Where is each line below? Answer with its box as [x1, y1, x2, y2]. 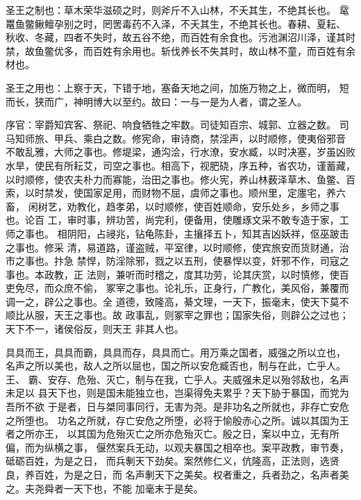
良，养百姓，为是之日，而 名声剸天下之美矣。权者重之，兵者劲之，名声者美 [6, 467, 349, 481]
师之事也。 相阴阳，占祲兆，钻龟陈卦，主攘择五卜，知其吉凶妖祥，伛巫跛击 [6, 226, 349, 240]
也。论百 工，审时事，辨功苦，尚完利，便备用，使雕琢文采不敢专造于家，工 [6, 212, 349, 227]
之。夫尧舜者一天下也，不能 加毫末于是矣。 [6, 481, 203, 495]
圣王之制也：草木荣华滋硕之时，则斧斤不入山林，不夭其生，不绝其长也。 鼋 [6, 3, 349, 17]
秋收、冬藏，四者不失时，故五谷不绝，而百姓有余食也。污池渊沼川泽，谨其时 [6, 30, 355, 44]
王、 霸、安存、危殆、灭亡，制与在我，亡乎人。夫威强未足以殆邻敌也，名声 [6, 372, 349, 386]
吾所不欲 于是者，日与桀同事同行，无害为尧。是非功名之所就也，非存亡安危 [6, 399, 349, 414]
